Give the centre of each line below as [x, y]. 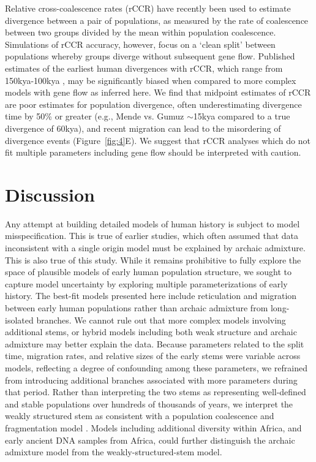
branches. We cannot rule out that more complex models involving [161, 320]
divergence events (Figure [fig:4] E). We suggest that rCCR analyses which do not [158, 140]
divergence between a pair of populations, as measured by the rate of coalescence [157, 20]
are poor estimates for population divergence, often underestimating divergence [153, 104]
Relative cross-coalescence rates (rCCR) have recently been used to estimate [148, 8]
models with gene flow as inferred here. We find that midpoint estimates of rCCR [158, 92]
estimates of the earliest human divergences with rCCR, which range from [144, 68]
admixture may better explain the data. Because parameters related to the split [155, 343]
